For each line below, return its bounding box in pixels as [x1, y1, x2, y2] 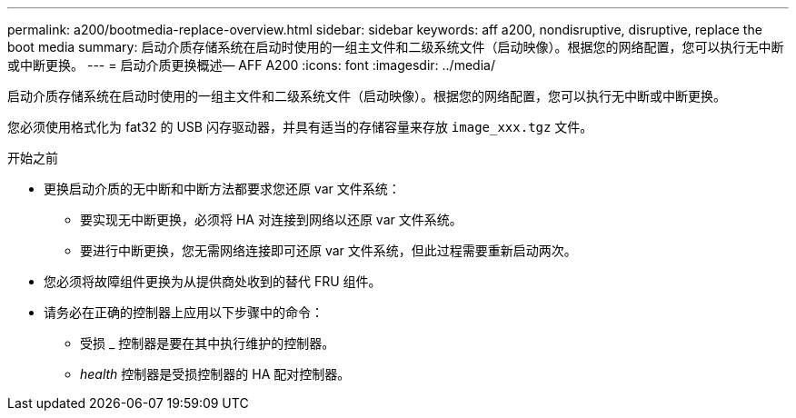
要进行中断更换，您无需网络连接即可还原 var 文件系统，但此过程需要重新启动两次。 [80, 243, 577, 258]
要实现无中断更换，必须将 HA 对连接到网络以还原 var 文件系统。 [80, 212, 463, 227]
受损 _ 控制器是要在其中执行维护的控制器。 [80, 335, 335, 351]
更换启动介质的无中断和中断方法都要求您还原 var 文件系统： [44, 181, 401, 196]
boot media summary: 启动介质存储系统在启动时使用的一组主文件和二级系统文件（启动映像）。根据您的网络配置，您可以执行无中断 [7, 39, 784, 55]
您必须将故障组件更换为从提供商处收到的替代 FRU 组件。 [44, 274, 382, 289]
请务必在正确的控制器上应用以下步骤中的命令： [44, 304, 323, 320]
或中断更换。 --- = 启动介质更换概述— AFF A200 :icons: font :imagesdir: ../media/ [7, 57, 495, 73]
